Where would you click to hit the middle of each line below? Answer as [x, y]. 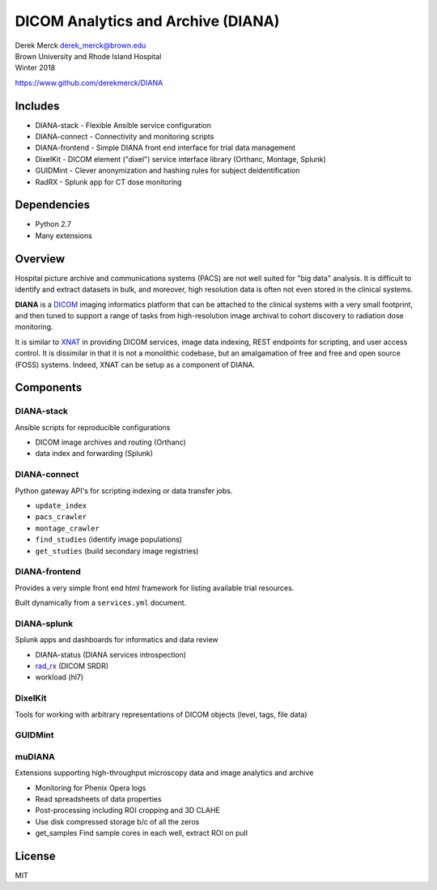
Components [49, 388]
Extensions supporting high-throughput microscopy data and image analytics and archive [164, 773]
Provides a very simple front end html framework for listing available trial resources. [155, 588]
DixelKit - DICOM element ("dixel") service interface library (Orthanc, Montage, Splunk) [181, 159]
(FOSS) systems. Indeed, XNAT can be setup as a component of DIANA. [135, 364]
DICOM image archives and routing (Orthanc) [110, 442]
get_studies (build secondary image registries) [117, 551]
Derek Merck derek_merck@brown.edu [81, 45]
